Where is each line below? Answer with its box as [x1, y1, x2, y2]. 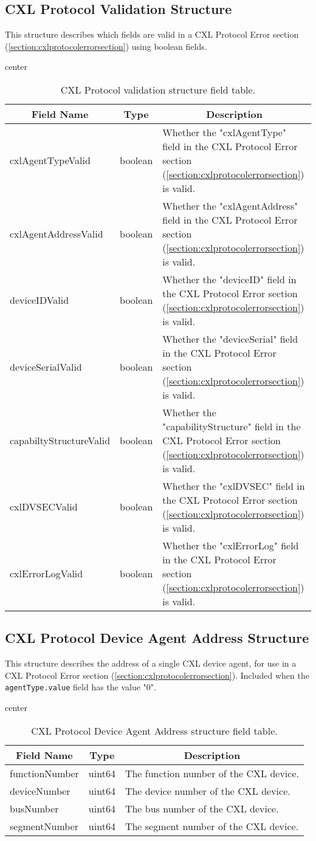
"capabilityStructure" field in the [162, 419, 301, 433]
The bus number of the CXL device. [125, 801, 279, 815]
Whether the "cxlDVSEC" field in [162, 478, 305, 493]
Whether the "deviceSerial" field [162, 331, 298, 346]
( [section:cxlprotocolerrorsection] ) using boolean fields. [5, 39, 207, 52]
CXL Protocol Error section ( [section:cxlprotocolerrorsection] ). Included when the [5, 668, 309, 681]
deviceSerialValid [10, 359, 82, 374]
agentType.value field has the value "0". [5, 681, 156, 693]
